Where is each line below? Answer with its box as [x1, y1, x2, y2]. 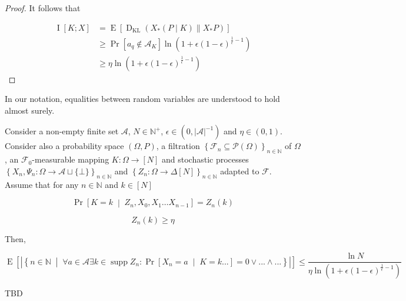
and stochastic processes [162, 153, 249, 166]
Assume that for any [5, 178, 79, 190]
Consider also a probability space [5, 140, 124, 152]
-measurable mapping [32, 153, 109, 166]
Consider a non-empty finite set [5, 125, 119, 137]
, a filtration [156, 140, 200, 152]
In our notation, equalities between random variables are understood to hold [5, 92, 280, 105]
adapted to [220, 164, 259, 177]
